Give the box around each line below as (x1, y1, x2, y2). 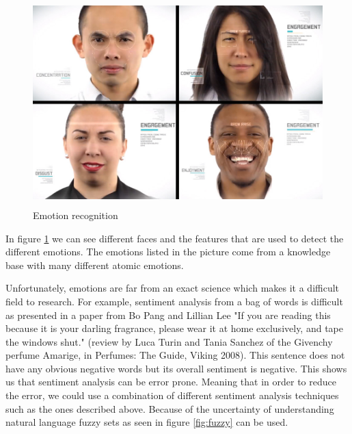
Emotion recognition (33, 207, 118, 222)
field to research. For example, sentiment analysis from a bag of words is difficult (5, 294, 343, 308)
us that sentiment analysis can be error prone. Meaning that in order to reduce (5, 374, 336, 389)
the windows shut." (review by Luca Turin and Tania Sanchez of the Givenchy (5, 334, 333, 348)
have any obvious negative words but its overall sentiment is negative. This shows (5, 361, 347, 375)
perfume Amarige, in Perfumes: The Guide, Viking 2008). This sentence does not (5, 348, 345, 362)
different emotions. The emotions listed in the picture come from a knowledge (5, 244, 331, 259)
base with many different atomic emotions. (5, 257, 184, 272)
